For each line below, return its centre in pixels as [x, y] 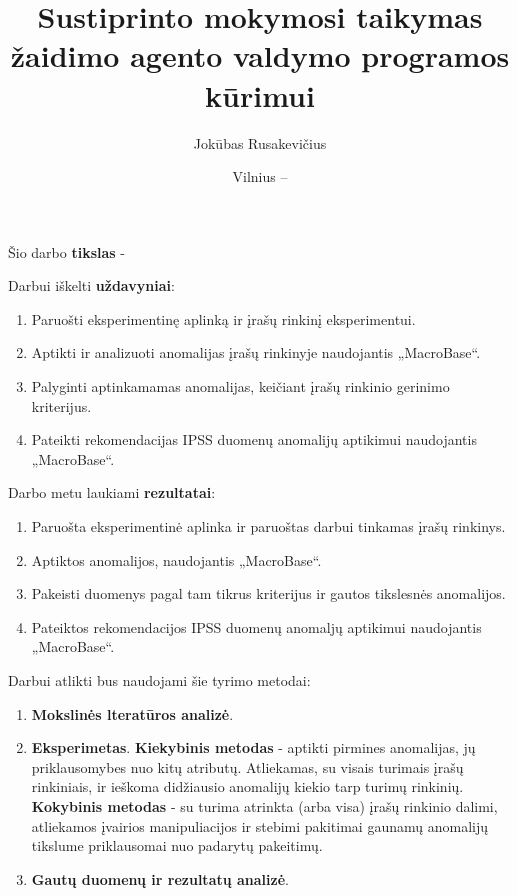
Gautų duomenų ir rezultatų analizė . [160, 878]
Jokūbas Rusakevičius [260, 142]
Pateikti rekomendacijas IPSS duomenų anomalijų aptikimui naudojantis [254, 439]
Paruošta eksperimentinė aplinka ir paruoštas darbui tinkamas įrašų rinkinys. [268, 526]
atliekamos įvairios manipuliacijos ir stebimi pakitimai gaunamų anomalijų [259, 825]
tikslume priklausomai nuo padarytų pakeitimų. [177, 845]
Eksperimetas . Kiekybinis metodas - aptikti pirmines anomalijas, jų [253, 747]
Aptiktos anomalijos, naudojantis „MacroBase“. [176, 559]
